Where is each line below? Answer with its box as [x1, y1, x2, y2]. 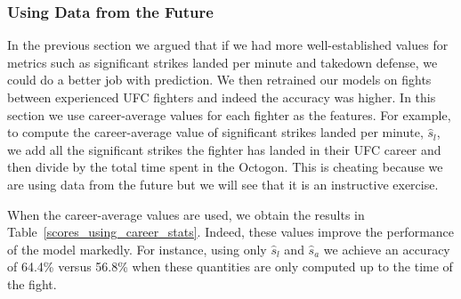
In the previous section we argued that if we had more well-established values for [7, 36, 449, 54]
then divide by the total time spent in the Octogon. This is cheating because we [7, 158, 443, 176]
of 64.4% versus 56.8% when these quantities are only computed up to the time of [7, 257, 453, 276]
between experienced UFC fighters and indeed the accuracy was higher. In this [7, 88, 436, 106]
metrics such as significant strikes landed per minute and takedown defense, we [7, 53, 438, 71]
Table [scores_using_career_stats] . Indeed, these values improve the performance [7, 222, 455, 241]
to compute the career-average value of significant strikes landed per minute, [7, 123, 424, 141]
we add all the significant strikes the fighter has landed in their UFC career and [7, 140, 441, 158]
